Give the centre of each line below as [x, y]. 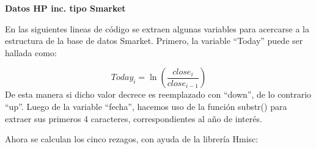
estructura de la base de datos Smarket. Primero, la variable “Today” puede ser [154, 41]
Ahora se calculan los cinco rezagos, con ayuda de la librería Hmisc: [132, 139]
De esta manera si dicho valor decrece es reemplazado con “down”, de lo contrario [158, 94]
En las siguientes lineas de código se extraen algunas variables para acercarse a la [157, 28]
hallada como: [31, 52]
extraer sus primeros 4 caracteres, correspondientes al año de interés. [134, 118]
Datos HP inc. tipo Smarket [65, 8]
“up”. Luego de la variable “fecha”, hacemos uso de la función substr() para [146, 106]
